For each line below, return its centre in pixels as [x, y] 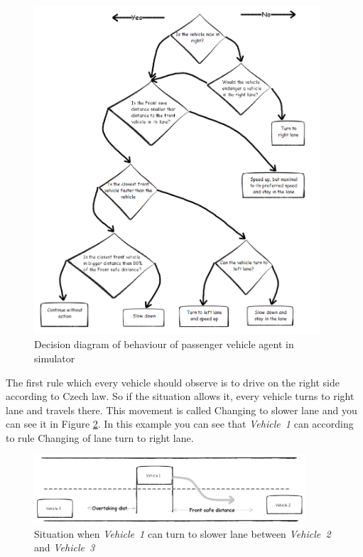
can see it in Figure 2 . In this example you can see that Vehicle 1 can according [180, 424]
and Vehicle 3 [65, 547]
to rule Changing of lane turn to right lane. [100, 437]
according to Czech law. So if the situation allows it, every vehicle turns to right [180, 396]
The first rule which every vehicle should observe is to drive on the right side [173, 382]
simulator [55, 358]
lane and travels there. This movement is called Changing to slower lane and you [181, 410]
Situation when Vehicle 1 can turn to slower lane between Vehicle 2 [183, 533]
